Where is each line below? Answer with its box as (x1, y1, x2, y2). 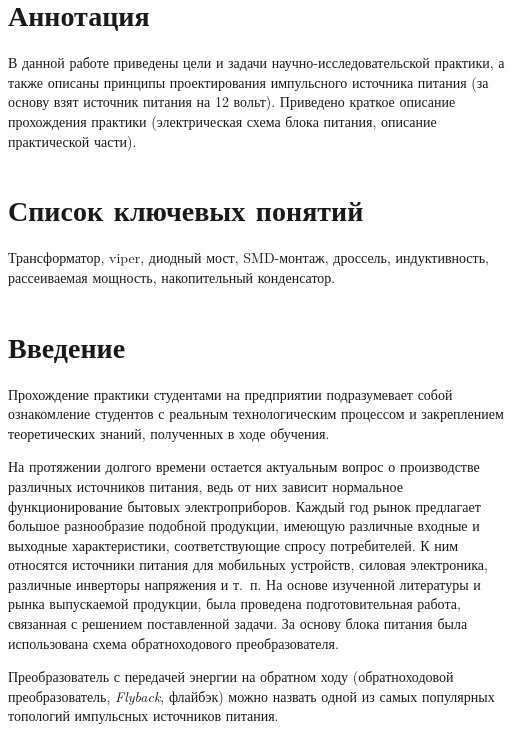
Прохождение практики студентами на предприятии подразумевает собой (8, 383, 453, 404)
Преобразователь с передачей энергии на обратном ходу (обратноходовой (8, 666, 454, 687)
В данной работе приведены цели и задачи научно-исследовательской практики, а (8, 52, 505, 73)
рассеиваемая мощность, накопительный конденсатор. (8, 266, 336, 287)
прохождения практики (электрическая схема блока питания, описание (8, 110, 437, 131)
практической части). (8, 130, 137, 151)
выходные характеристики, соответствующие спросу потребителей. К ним (8, 534, 459, 555)
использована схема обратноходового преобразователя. (8, 632, 339, 653)
